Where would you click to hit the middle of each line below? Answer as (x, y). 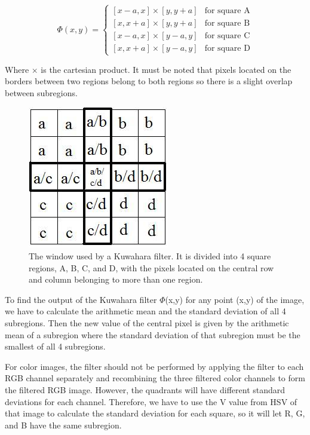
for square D (227, 49)
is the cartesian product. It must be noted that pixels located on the (166, 69)
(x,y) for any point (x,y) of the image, (235, 299)
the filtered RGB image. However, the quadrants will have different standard (145, 389)
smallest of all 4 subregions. (55, 346)
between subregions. (41, 92)
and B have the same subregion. (63, 425)
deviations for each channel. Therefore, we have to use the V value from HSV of (151, 401)
